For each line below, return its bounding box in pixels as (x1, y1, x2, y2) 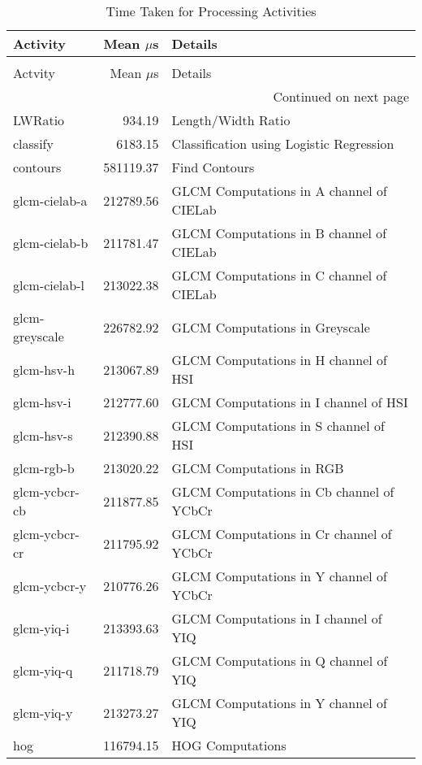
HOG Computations (171, 736, 286, 754)
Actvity (13, 63, 56, 82)
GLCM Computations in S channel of (171, 416, 385, 435)
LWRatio (13, 111, 65, 129)
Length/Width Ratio (171, 111, 291, 129)
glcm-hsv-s (13, 425, 73, 445)
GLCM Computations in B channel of (171, 224, 387, 242)
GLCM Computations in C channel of (171, 266, 387, 285)
